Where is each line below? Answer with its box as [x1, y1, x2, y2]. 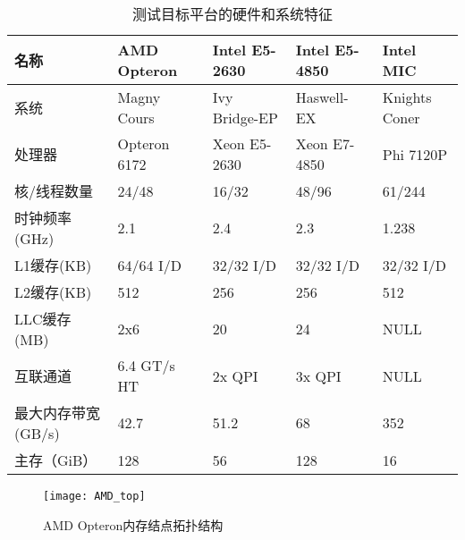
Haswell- [295, 87, 349, 107]
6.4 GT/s [117, 355, 175, 375]
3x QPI [295, 365, 342, 386]
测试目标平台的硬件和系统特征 [131, 4, 333, 24]
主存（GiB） [14, 450, 97, 470]
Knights [382, 87, 432, 107]
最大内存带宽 [14, 402, 101, 423]
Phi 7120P [382, 143, 448, 165]
